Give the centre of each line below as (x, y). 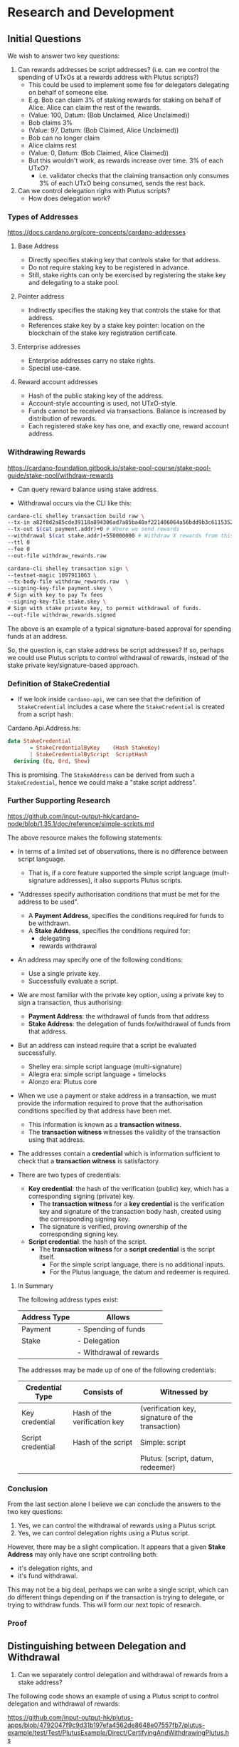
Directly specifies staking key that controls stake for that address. (124, 260)
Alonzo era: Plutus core (63, 1081)
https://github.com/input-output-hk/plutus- (70, 1717)
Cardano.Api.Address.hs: (44, 728)
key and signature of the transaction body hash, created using (130, 1211)
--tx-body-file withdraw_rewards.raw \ (68, 582)
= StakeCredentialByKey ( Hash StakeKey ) (95, 748)
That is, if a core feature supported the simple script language (119, 872)
